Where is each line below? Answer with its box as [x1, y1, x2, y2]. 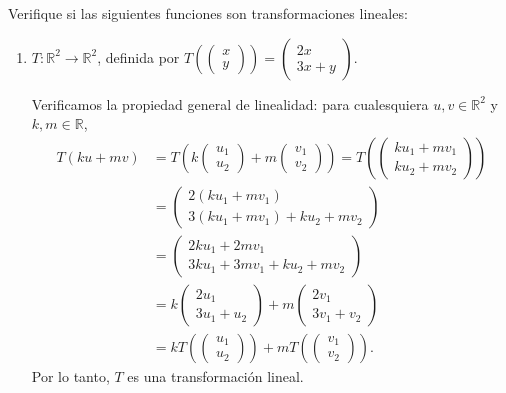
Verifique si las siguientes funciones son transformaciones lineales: [8, 3, 408, 23]
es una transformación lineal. [127, 365, 304, 386]
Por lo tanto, [31, 365, 110, 386]
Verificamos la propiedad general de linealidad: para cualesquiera [31, 93, 429, 114]
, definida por [97, 46, 180, 67]
